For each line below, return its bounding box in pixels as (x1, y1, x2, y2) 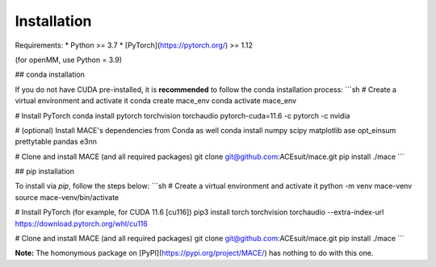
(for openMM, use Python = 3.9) (15, 55, 123, 65)
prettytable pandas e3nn (15, 137, 97, 147)
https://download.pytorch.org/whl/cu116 (15, 219, 149, 228)
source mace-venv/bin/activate (15, 192, 119, 202)
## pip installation (15, 166, 74, 177)
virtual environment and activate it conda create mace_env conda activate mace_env (15, 96, 297, 106)
